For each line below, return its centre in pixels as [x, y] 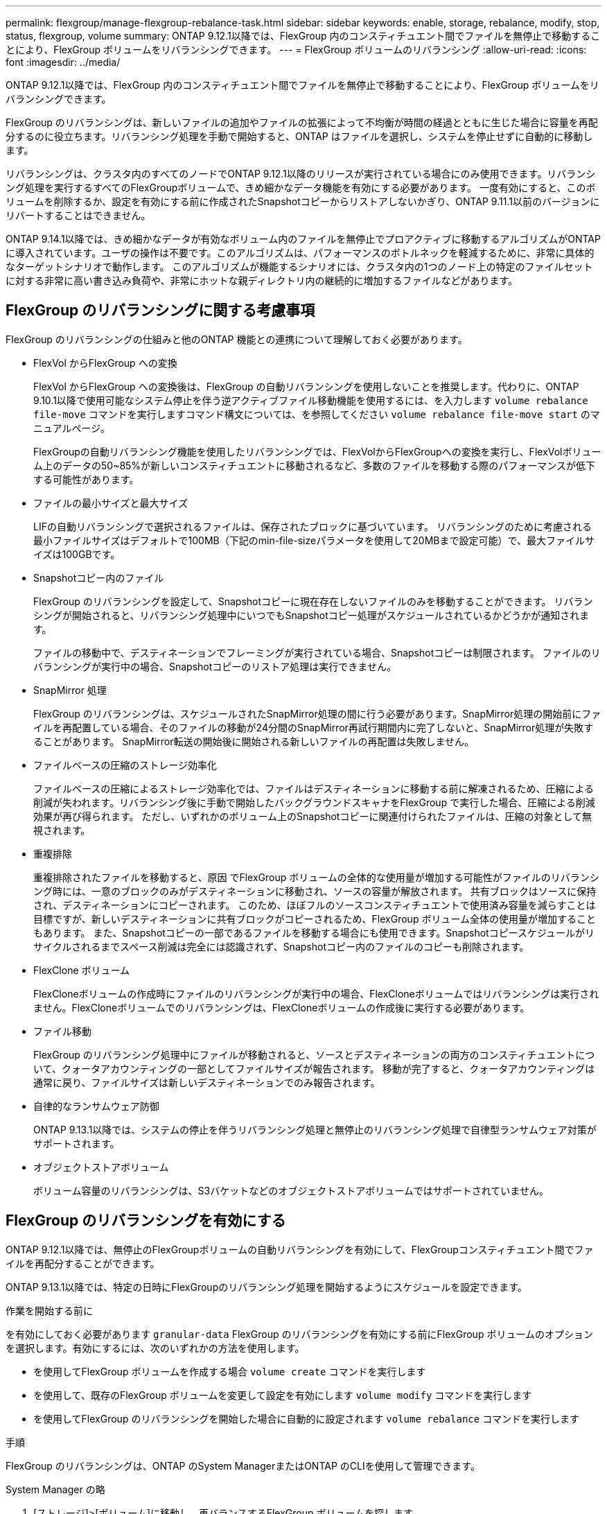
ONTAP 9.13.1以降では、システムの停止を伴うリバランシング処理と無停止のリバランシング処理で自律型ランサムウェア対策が [315, 1129]
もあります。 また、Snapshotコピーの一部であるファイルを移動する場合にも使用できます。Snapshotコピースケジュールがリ [314, 932]
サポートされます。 [77, 1143]
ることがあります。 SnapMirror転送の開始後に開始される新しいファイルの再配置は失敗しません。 [254, 741]
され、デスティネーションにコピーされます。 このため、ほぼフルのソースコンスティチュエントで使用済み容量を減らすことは [315, 905]
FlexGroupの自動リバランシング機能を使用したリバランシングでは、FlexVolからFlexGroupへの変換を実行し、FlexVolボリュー [317, 451]
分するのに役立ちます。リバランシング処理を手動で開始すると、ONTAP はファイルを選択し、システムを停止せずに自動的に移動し [299, 136]
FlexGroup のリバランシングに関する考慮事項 [160, 311]
